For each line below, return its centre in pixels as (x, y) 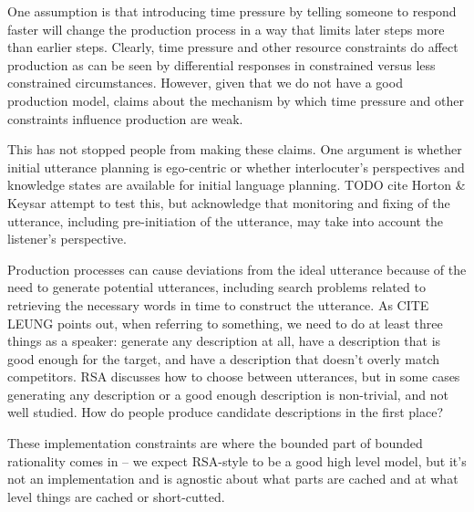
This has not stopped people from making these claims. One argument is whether (235, 149)
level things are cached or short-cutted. (116, 496)
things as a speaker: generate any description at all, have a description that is (224, 341)
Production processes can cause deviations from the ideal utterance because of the (237, 269)
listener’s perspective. (67, 239)
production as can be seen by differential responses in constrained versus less (222, 64)
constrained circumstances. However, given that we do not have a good (205, 83)
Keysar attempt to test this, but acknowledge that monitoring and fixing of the (229, 202)
